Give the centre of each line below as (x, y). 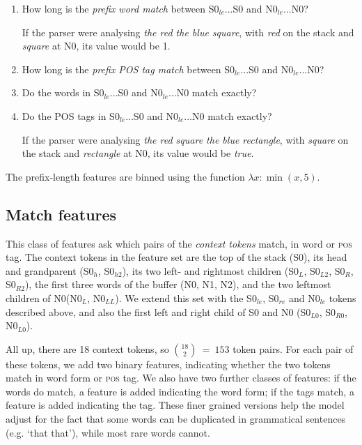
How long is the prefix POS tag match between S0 (128, 69)
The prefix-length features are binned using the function (125, 176)
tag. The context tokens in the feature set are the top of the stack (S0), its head (176, 257)
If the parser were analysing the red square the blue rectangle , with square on (185, 139)
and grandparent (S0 (50, 270)
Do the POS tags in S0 (71, 115)
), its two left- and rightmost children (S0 (211, 270)
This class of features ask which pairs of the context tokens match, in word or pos (179, 243)
